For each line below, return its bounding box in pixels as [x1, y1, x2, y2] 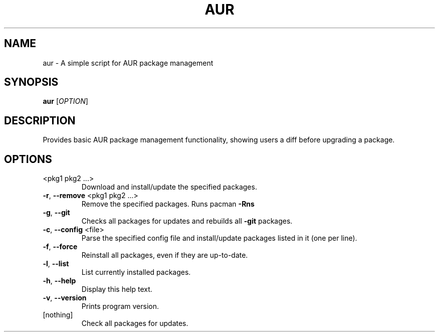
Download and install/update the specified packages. [81, 183, 257, 192]
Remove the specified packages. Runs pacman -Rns [81, 200, 255, 209]
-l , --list [43, 259, 69, 268]
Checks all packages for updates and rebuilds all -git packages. [81, 217, 293, 226]
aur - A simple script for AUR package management [43, 58, 213, 67]
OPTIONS [4, 152, 52, 165]
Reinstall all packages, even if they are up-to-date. [81, 251, 248, 260]
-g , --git [43, 208, 70, 217]
